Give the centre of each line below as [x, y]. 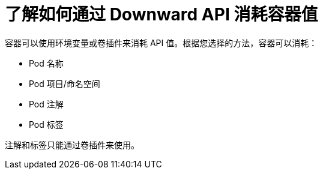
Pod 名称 [46, 63]
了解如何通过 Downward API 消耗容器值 [161, 14]
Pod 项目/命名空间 [65, 83]
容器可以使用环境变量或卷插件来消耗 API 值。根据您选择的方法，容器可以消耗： [161, 43]
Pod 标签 [46, 124]
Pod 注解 [46, 104]
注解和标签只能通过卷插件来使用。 [72, 145]
